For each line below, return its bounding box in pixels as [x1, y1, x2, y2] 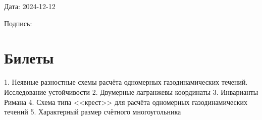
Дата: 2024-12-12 [4, 1, 56, 11]
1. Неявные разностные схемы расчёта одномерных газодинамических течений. [4, 77, 248, 87]
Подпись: [4, 18, 32, 28]
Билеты [4, 47, 54, 68]
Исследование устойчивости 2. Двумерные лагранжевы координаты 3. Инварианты [4, 86, 258, 97]
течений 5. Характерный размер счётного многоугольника [4, 106, 181, 117]
